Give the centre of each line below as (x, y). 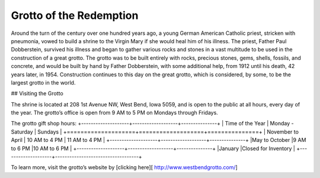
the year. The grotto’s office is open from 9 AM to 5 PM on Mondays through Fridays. (115, 113)
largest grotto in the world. (43, 82)
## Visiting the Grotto (37, 93)
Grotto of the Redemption (75, 15)
